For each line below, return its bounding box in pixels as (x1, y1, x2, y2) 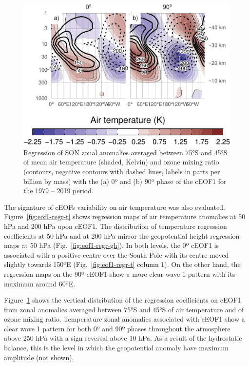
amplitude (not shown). (4, 352, 74, 362)
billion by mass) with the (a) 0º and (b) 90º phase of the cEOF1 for (23, 176, 227, 186)
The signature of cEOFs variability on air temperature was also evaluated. (4, 202, 225, 212)
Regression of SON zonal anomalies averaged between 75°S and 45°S (23, 147, 228, 157)
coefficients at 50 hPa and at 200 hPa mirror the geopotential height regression (4, 230, 240, 241)
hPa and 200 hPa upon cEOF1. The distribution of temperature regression (4, 221, 227, 231)
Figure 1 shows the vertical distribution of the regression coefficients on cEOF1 (4, 295, 241, 305)
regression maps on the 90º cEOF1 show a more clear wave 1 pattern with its (4, 268, 235, 279)
